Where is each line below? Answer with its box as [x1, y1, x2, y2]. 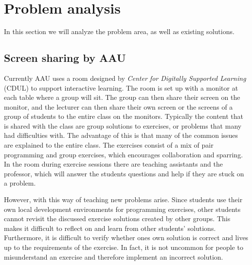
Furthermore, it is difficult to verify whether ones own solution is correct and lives [4, 232, 249, 243]
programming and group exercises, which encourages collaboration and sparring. [4, 149, 243, 159]
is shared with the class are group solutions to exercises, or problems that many [4, 120, 242, 131]
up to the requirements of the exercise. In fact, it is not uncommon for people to [4, 242, 243, 252]
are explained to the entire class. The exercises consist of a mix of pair [4, 140, 214, 150]
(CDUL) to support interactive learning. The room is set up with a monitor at [4, 82, 238, 93]
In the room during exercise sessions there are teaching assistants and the [4, 159, 223, 169]
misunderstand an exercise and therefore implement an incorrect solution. [4, 251, 223, 262]
